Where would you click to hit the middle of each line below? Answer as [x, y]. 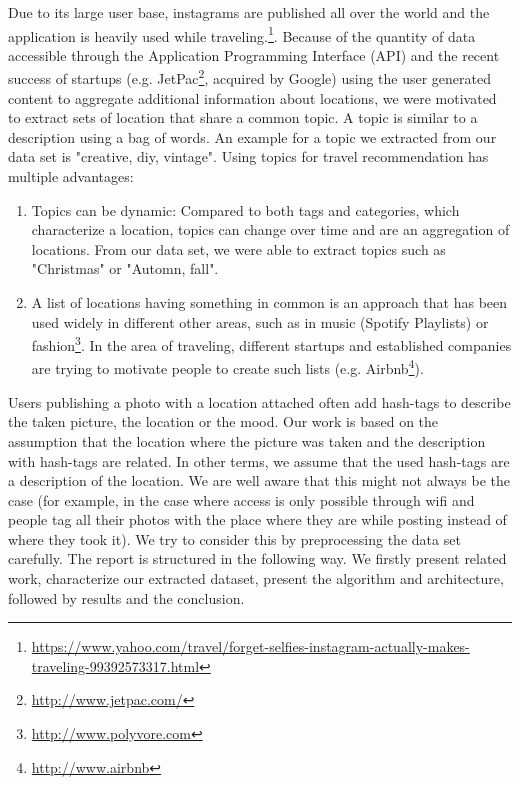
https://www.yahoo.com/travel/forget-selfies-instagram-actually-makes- [250, 646]
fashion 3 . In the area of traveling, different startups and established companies [271, 343]
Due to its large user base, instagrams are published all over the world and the [249, 12]
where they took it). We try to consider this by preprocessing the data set [234, 538]
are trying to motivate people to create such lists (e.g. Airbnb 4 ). [227, 367]
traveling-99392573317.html [115, 665]
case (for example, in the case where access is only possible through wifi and [241, 499]
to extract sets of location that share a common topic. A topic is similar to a [243, 117]
